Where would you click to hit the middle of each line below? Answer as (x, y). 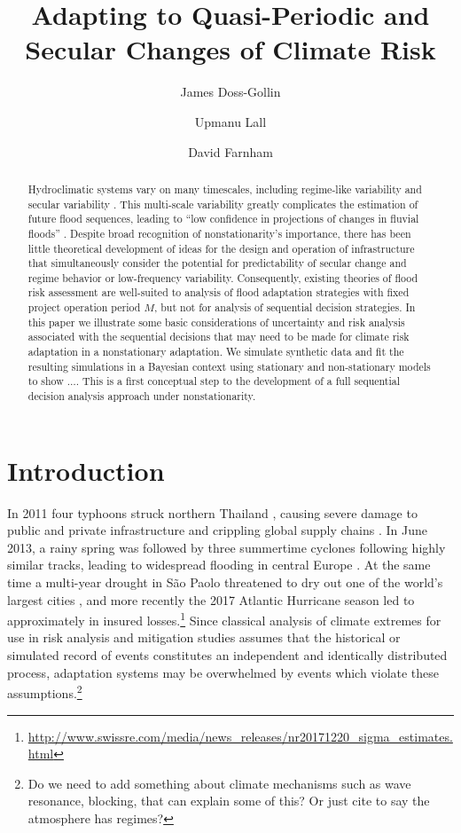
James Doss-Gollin (230, 92)
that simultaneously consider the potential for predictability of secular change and (217, 263)
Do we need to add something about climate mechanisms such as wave (219, 783)
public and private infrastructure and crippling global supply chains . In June (218, 530)
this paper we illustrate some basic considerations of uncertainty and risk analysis (216, 322)
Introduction (86, 470)
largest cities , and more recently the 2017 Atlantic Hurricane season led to (211, 599)
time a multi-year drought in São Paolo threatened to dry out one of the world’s (225, 582)
